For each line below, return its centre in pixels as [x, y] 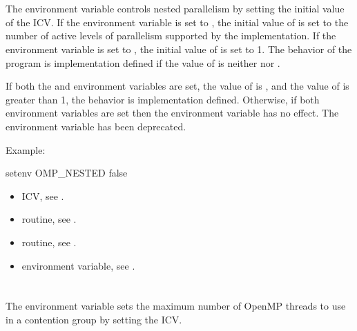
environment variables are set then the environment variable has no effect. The [172, 113]
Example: [26, 149]
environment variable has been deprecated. [96, 126]
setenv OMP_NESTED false [67, 173]
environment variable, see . [78, 265]
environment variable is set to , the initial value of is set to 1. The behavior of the [179, 49]
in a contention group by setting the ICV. [94, 319]
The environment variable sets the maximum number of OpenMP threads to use [176, 306]
